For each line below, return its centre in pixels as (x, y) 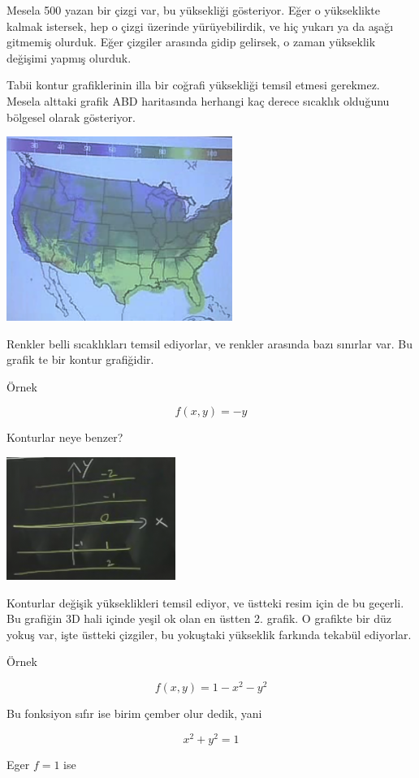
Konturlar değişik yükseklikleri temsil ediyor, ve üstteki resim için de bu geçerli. (205, 602)
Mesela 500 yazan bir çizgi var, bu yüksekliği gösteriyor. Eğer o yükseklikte (193, 10)
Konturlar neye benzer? (65, 437)
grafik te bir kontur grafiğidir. (80, 359)
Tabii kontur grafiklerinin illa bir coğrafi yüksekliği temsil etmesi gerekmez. (193, 85)
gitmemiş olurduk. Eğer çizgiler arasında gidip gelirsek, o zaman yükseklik (191, 42)
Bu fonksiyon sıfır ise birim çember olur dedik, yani (134, 713)
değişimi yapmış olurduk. (69, 57)
